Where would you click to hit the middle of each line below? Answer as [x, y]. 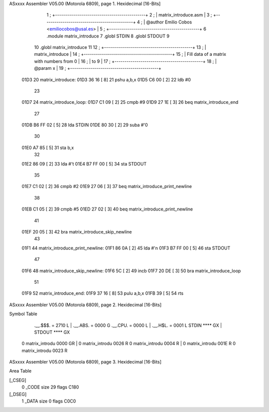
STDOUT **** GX [52, 332]
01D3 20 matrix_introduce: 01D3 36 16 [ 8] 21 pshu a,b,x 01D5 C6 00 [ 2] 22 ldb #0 [106, 79]
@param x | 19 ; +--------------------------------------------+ [98, 68]
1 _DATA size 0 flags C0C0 [49, 401]
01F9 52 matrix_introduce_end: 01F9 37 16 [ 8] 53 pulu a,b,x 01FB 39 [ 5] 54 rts [103, 293]
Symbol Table [23, 314]
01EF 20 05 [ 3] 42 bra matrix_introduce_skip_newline [77, 231]
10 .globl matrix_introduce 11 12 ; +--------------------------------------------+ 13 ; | [120, 47]
